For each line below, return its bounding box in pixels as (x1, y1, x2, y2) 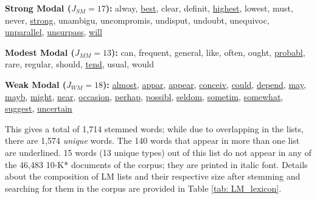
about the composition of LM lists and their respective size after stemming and (5, 170, 301, 183)
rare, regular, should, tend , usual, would (5, 58, 154, 70)
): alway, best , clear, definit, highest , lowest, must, (105, 2, 293, 14)
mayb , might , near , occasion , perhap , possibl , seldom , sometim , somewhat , (5, 90, 284, 103)
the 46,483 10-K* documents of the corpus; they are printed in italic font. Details (5, 158, 308, 170)
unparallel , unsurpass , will (5, 25, 102, 38)
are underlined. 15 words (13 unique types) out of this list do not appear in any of (5, 146, 312, 158)
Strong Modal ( (5, 2, 71, 14)
